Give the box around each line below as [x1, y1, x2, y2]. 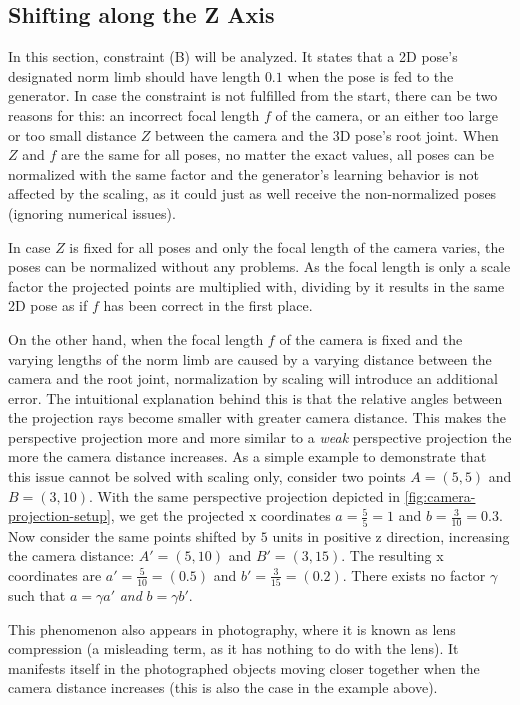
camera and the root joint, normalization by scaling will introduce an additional [8, 368, 498, 389]
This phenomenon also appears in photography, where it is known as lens [8, 618, 456, 639]
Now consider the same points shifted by [8, 525, 257, 546]
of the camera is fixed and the [279, 328, 463, 349]
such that [8, 585, 66, 606]
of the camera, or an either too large [275, 104, 499, 125]
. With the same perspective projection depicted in [89, 485, 400, 506]
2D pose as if [8, 295, 88, 316]
